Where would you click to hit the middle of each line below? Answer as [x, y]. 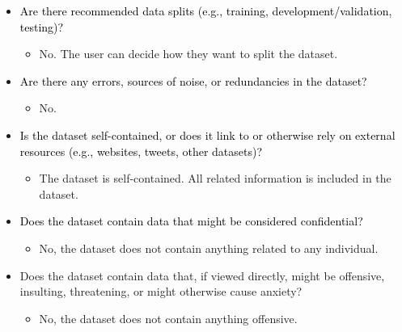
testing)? [42, 26]
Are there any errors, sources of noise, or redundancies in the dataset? [193, 80]
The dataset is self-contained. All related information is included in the [215, 178]
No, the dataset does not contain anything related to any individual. [209, 248]
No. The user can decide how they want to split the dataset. [188, 54]
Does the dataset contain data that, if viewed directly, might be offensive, [202, 275]
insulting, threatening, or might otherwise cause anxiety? [161, 291]
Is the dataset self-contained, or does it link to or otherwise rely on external [207, 134]
